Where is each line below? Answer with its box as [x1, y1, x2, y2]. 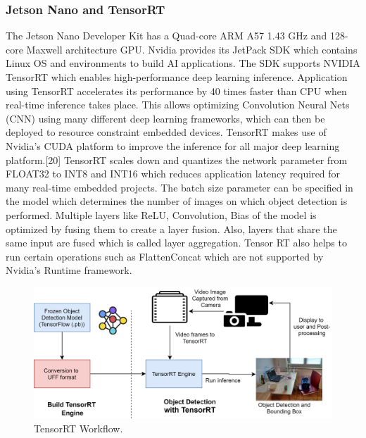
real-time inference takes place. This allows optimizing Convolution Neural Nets [6, 97, 350, 112]
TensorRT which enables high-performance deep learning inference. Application [6, 70, 348, 84]
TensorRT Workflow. [34, 421, 123, 436]
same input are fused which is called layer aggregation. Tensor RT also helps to [6, 235, 347, 250]
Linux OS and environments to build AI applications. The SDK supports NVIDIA [6, 56, 360, 70]
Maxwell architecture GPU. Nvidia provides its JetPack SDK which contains [26, 42, 358, 56]
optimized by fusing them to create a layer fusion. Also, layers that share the [6, 221, 337, 236]
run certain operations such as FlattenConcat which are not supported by [6, 249, 324, 263]
